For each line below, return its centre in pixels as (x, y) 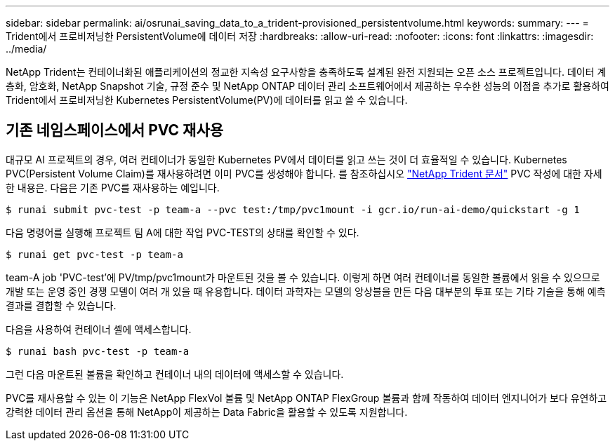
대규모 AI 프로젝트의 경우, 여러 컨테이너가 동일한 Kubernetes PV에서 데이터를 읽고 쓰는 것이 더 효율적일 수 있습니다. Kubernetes (286, 159)
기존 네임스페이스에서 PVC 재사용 (115, 130)
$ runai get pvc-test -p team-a (94, 254)
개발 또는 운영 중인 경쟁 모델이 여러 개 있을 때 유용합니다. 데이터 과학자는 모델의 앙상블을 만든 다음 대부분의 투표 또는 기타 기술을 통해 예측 (306, 291)
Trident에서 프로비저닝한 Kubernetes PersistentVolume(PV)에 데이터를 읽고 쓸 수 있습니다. (207, 100)
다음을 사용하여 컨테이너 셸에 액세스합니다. (99, 329)
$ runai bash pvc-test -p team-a (98, 351)
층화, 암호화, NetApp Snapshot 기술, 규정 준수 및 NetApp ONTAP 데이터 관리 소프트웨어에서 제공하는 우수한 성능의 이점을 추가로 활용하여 (307, 86)
